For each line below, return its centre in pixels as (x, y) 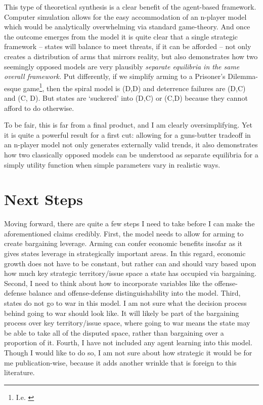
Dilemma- (243, 76)
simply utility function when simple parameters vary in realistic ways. (112, 164)
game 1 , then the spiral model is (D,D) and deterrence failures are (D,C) (134, 87)
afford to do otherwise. (39, 108)
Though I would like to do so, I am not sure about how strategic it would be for (128, 352)
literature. (19, 372)
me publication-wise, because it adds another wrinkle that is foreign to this (120, 362)
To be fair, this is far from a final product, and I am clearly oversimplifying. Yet (128, 125)
